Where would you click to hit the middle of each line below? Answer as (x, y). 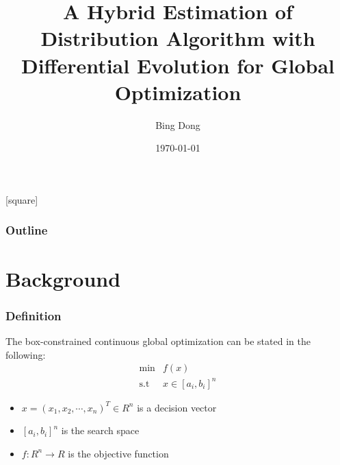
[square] (22, 199)
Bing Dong (178, 124)
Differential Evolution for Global (178, 65)
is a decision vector (177, 407)
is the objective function (118, 453)
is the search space (100, 430)
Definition (34, 315)
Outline (27, 230)
